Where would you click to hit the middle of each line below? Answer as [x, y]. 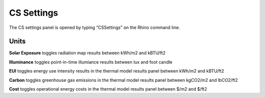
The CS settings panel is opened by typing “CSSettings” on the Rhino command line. [94, 27]
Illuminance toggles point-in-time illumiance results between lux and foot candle [91, 62]
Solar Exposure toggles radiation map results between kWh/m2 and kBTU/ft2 [87, 53]
